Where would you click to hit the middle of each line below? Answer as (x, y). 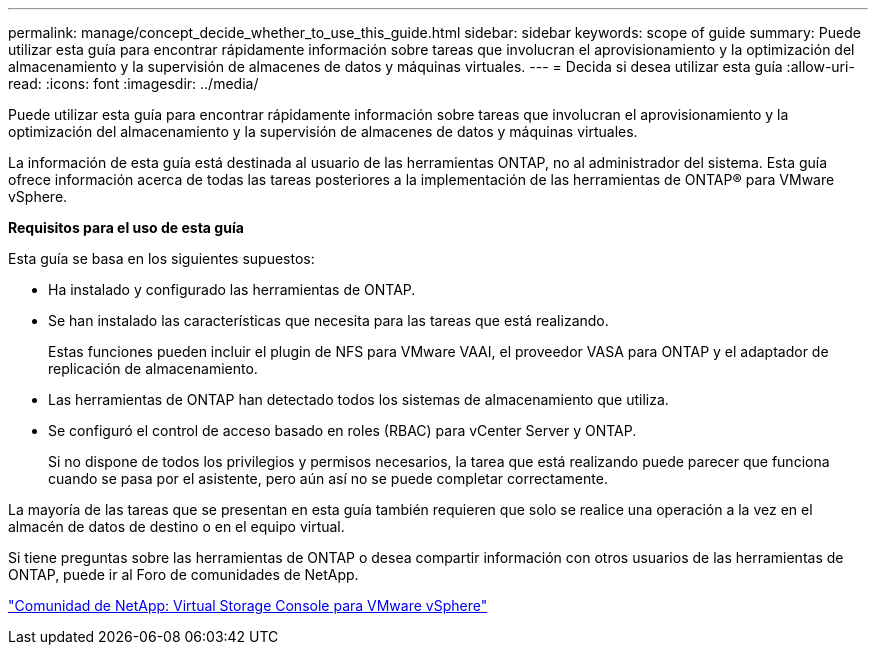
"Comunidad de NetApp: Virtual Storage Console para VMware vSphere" (248, 605)
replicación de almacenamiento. (153, 368)
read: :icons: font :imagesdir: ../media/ (133, 83)
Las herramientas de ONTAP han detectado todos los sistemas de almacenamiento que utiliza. (358, 399)
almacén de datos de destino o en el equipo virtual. (176, 526)
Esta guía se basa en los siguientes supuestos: (161, 258)
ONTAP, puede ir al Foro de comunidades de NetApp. (183, 574)
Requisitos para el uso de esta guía (126, 227)
